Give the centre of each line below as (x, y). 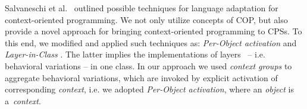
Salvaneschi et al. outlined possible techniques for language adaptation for (142, 8)
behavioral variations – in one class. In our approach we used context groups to (148, 65)
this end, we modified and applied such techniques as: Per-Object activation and (151, 42)
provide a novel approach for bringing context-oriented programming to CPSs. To (153, 31)
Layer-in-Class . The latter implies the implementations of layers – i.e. (135, 54)
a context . (23, 100)
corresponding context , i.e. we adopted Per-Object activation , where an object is (149, 89)
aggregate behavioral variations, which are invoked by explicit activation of (141, 77)
